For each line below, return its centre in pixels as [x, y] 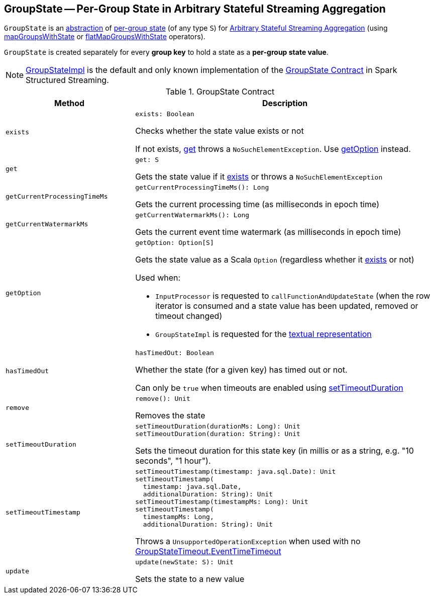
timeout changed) [189, 316]
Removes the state [170, 416]
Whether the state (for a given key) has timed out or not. [241, 370]
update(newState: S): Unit [184, 562]
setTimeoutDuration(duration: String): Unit [218, 434]
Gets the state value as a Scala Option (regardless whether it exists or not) [275, 260]
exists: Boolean [165, 114]
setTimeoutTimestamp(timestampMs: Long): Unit [222, 502]
